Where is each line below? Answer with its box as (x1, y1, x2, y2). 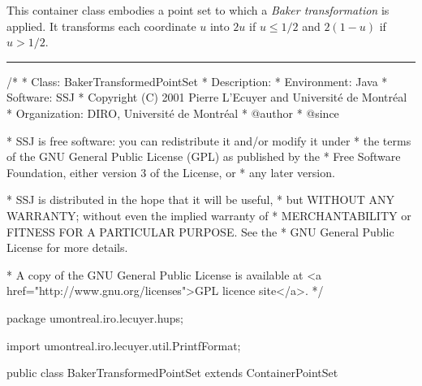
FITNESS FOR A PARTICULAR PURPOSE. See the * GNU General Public (6, 223, 394, 240)
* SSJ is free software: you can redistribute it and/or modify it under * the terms (6, 132, 411, 149)
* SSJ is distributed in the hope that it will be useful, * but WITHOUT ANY (6, 191, 395, 208)
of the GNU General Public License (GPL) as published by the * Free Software (6, 148, 401, 165)
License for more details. (6, 239, 128, 256)
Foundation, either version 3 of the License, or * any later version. (6, 163, 335, 180)
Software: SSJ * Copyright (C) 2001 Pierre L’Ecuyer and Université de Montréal (6, 89, 407, 106)
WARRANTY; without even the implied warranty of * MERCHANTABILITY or (6, 206, 411, 223)
